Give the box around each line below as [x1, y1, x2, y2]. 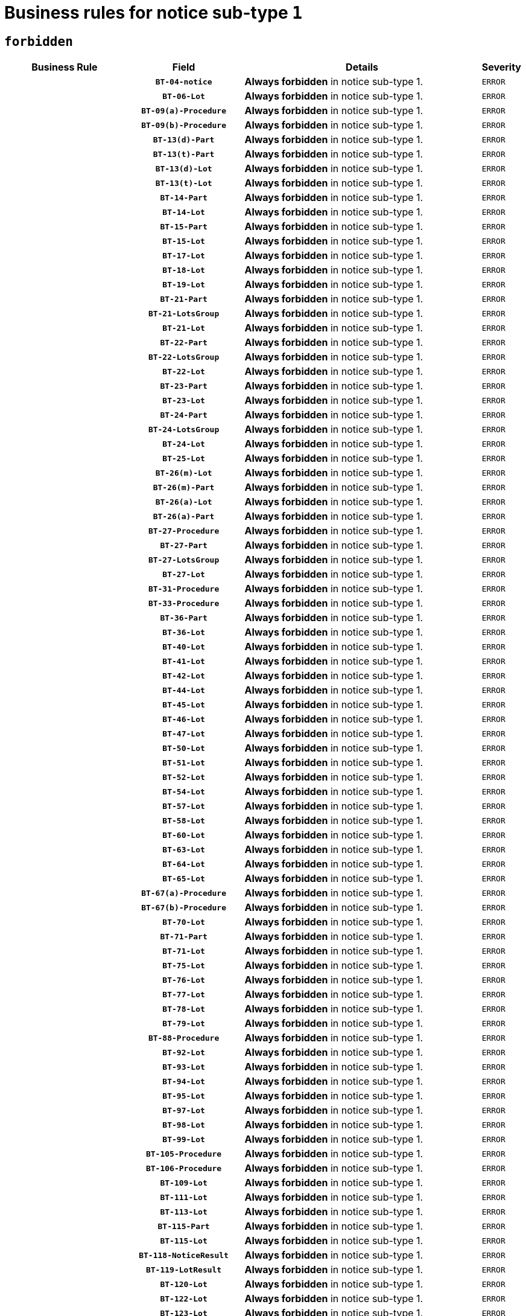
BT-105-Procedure [145, 1149, 222, 1158]
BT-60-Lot [162, 830, 205, 840]
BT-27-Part [160, 540, 208, 550]
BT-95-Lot [162, 1091, 205, 1100]
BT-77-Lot [162, 989, 205, 999]
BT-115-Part [157, 1221, 210, 1231]
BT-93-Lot [162, 1062, 205, 1072]
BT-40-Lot [162, 642, 205, 651]
